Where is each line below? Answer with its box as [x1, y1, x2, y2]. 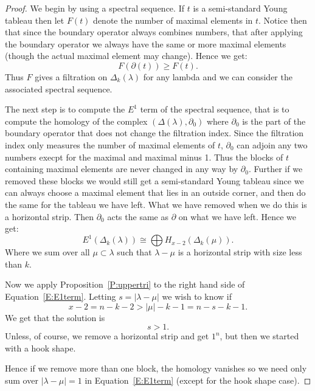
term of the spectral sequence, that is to [140, 103, 289, 116]
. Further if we [248, 162, 303, 175]
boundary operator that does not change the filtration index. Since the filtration [5, 126, 304, 139]
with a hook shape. [5, 341, 76, 354]
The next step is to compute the [5, 103, 125, 116]
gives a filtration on [35, 70, 108, 83]
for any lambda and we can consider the [143, 70, 292, 83]
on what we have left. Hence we [178, 210, 296, 223]
